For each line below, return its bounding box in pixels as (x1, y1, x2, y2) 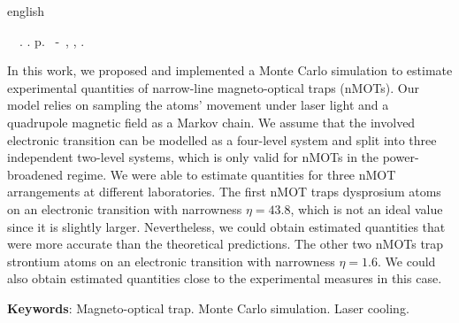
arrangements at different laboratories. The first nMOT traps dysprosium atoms (7, 182, 441, 201)
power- (382, 148, 419, 166)
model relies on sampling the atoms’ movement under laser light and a (7, 96, 389, 114)
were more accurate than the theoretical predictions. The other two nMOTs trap (7, 235, 444, 253)
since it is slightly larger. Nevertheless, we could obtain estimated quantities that (7, 217, 446, 235)
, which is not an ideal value (290, 199, 443, 218)
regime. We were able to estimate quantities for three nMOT (66, 165, 396, 183)
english (7, 2, 45, 19)
